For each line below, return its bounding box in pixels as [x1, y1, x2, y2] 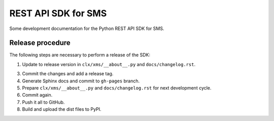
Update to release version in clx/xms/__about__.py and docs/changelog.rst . [22, 61, 195, 67]
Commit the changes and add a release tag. [22, 71, 114, 77]
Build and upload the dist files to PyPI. [22, 106, 101, 112]
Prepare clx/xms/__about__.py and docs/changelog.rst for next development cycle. [22, 85, 212, 91]
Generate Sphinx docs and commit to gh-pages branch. [22, 78, 140, 84]
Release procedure [9, 39, 71, 47]
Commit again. [22, 92, 53, 98]
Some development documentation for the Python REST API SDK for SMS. [9, 25, 164, 32]
